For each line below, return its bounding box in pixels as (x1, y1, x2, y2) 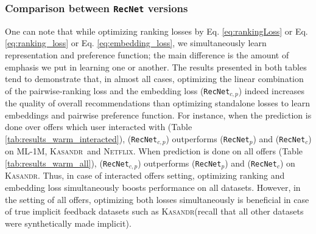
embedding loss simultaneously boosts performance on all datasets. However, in (5, 181, 301, 194)
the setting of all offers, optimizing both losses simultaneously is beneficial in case (5, 193, 309, 205)
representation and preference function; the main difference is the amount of (5, 48, 289, 61)
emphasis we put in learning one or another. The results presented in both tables (5, 60, 307, 73)
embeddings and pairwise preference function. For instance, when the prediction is (5, 108, 312, 121)
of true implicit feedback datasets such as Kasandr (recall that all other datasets (5, 205, 304, 218)
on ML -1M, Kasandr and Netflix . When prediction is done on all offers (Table (5, 145, 303, 157)
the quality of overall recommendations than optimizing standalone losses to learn (5, 97, 311, 109)
